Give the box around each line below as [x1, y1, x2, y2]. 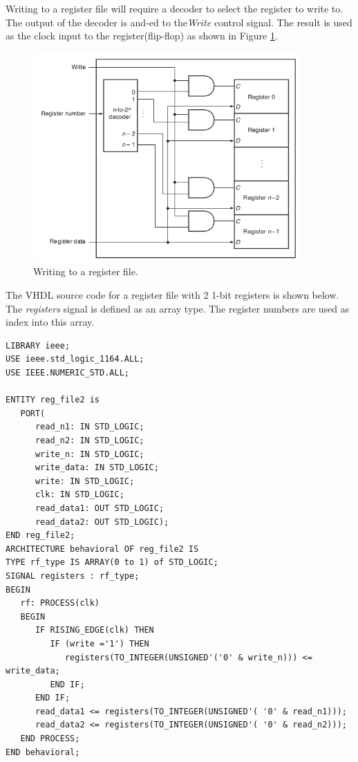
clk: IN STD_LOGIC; [35, 490, 124, 500]
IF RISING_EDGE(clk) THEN [35, 625, 154, 635]
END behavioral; [6, 747, 80, 757]
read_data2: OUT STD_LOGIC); [35, 517, 169, 527]
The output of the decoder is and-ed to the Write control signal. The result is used [6, 15, 352, 29]
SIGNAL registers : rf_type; [6, 570, 140, 581]
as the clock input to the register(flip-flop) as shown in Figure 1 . [6, 28, 278, 43]
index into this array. [6, 315, 95, 329]
